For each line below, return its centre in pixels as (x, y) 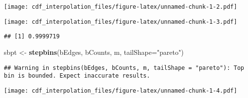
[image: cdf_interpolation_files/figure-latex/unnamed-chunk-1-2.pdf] (121, 7)
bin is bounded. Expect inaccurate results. (77, 76)
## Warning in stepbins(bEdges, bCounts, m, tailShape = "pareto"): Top (124, 68)
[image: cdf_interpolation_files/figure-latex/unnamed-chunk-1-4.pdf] (121, 90)
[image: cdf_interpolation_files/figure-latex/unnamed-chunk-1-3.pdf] (121, 22)
